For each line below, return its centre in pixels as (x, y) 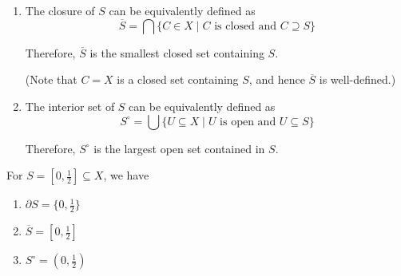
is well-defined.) (357, 79)
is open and (248, 122)
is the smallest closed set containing (177, 52)
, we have (126, 175)
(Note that (51, 79)
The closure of (60, 10)
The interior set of (70, 106)
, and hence (277, 79)
